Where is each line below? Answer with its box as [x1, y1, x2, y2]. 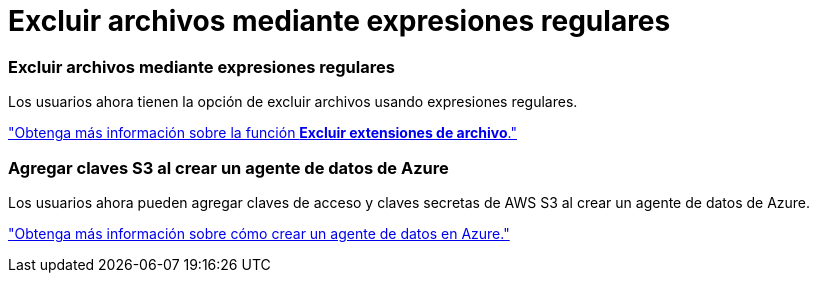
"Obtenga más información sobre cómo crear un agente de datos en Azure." [8, 224, 510, 242]
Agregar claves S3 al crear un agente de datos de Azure [8, 157, 449, 178]
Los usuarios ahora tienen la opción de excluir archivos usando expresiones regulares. [8, 93, 578, 111]
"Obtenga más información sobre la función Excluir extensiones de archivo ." [8, 124, 517, 142]
